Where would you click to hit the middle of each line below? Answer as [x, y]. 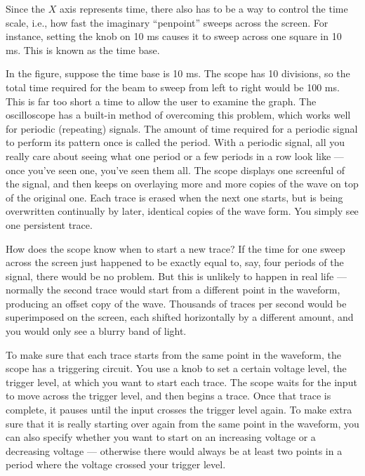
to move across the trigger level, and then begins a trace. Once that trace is [168, 396]
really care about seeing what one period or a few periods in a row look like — [175, 156]
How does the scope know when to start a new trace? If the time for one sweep [175, 248]
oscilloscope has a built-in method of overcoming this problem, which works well [178, 115]
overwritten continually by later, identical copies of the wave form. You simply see [182, 211]
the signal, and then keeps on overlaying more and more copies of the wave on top [182, 184]
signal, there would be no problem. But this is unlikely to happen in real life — [176, 276]
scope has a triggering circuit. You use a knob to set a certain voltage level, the [176, 368]
